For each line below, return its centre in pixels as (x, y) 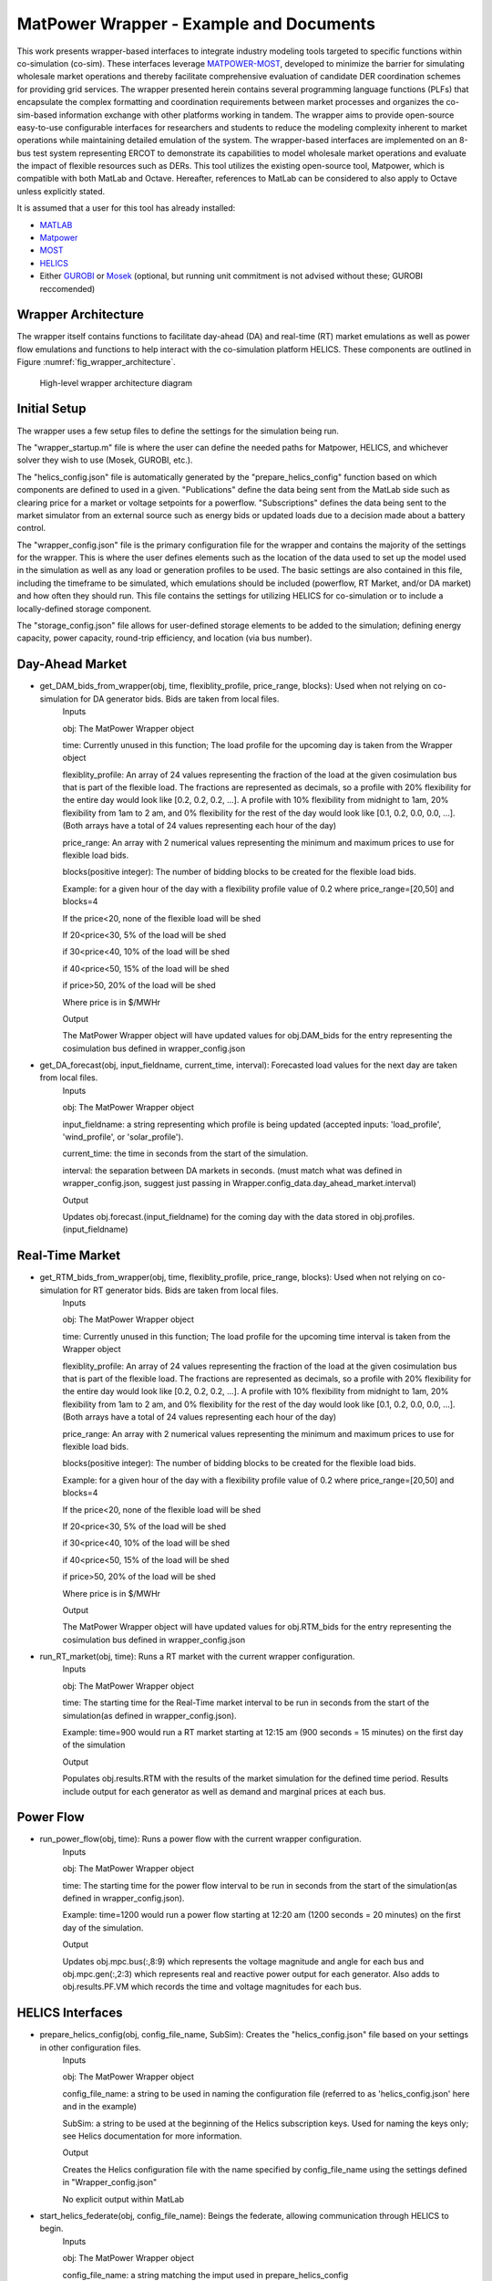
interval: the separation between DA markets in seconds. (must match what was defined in (232, 1170)
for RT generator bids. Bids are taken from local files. (179, 1290)
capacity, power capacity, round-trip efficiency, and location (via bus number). (164, 638)
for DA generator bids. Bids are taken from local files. (180, 699)
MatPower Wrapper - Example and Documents (196, 24)
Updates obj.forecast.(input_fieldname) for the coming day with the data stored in (215, 1217)
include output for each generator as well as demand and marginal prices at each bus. (224, 1791)
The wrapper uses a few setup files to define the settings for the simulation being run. (178, 431)
